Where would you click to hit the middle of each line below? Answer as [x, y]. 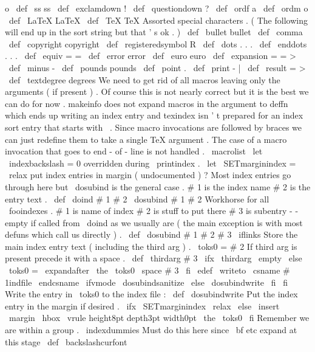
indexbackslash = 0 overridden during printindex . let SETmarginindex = [152, 163]
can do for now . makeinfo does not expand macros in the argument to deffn [147, 103]
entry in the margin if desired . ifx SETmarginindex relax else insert [142, 305]
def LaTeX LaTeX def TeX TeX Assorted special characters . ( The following [158, 20]
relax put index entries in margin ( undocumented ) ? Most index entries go [150, 175]
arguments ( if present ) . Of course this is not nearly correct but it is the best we [157, 91]
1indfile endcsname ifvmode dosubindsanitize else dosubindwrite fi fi [146, 282]
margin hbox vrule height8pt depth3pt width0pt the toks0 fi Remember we [159, 318]
